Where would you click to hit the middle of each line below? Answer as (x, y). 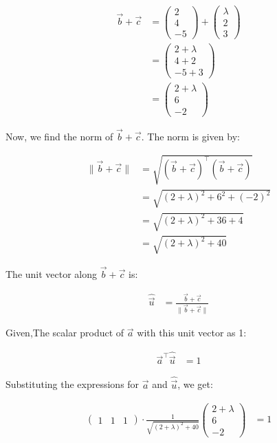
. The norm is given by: (190, 136)
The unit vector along (52, 273)
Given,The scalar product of (65, 333)
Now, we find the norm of (59, 136)
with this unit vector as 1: (192, 333)
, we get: (195, 384)
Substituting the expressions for (73, 384)
